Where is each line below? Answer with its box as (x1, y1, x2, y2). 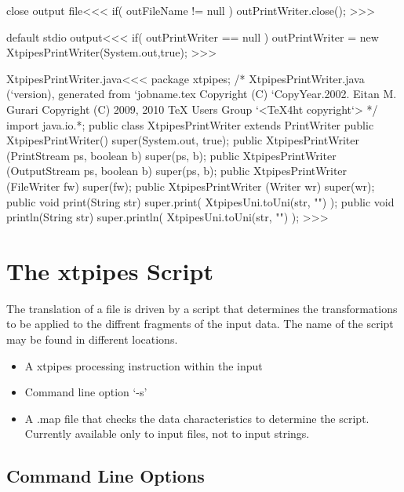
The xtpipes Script (6, 254, 213, 286)
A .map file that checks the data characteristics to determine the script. (24, 410, 369, 426)
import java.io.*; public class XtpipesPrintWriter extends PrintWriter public (6, 116, 374, 133)
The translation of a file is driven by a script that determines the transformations (6, 300, 398, 316)
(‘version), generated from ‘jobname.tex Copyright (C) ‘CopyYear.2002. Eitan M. (6, 86, 397, 102)
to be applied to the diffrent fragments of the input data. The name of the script (6, 315, 394, 332)
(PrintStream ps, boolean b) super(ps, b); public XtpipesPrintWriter (6, 147, 337, 163)
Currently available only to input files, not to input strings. (24, 425, 310, 442)
